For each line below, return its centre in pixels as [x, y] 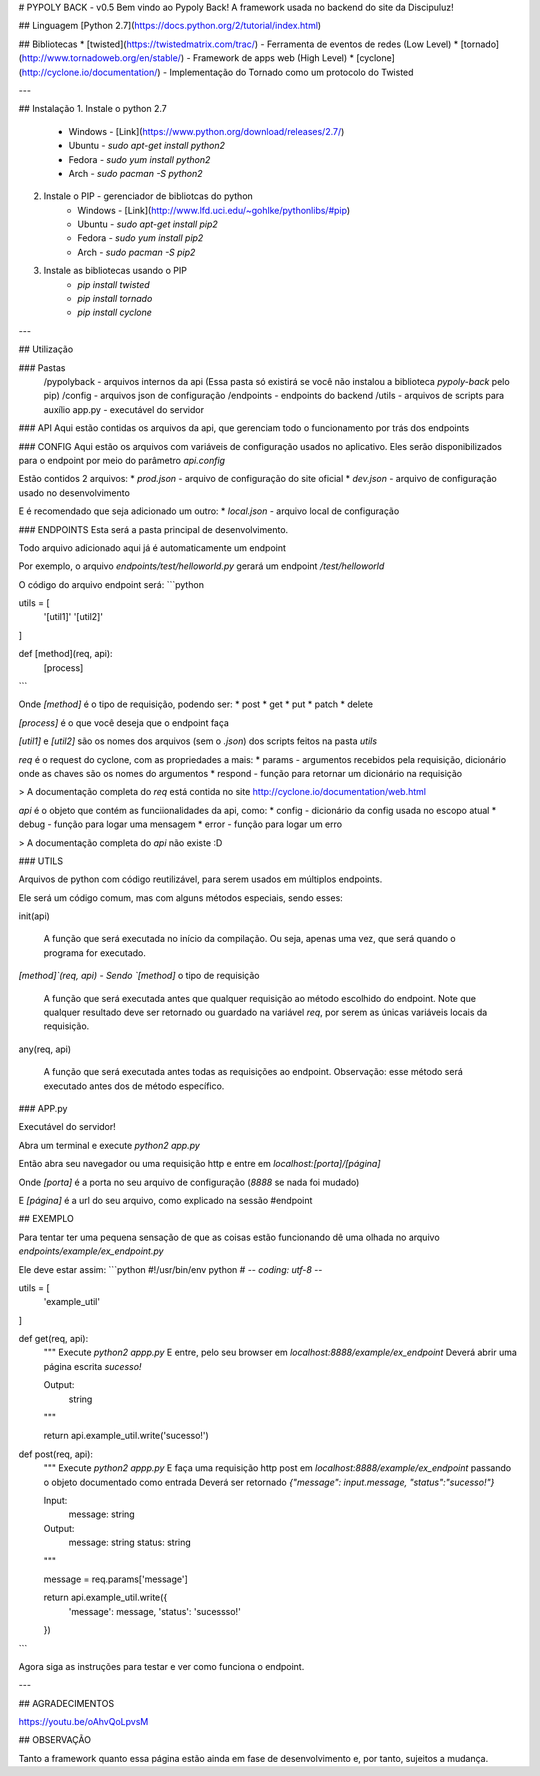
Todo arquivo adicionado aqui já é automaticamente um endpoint [152, 547]
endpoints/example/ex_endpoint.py [91, 1251]
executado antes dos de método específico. [134, 1086]
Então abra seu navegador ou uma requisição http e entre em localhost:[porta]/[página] [199, 1164]
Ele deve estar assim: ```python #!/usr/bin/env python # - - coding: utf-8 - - [170, 1269]
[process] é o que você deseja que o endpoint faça [124, 722]
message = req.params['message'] [116, 1579]
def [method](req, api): [66, 654]
